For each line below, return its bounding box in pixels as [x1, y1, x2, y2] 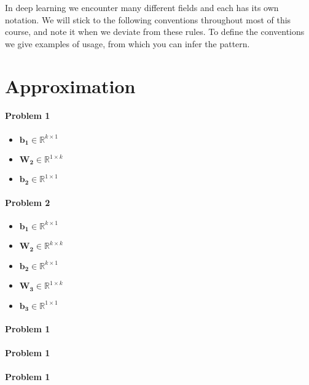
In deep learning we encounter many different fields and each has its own [5, 1, 279, 13]
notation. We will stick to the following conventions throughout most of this [5, 13, 291, 26]
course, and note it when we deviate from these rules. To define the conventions [5, 25, 305, 38]
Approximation [5, 73, 136, 98]
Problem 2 [5, 196, 50, 208]
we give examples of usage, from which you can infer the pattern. [5, 37, 250, 50]
